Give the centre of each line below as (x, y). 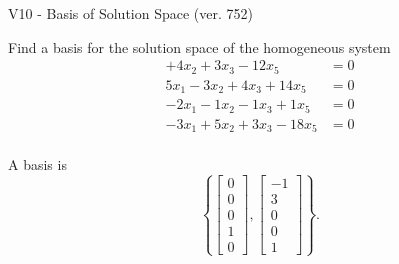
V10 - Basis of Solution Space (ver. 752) (130, 13)
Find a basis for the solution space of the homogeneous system (199, 46)
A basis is (37, 164)
